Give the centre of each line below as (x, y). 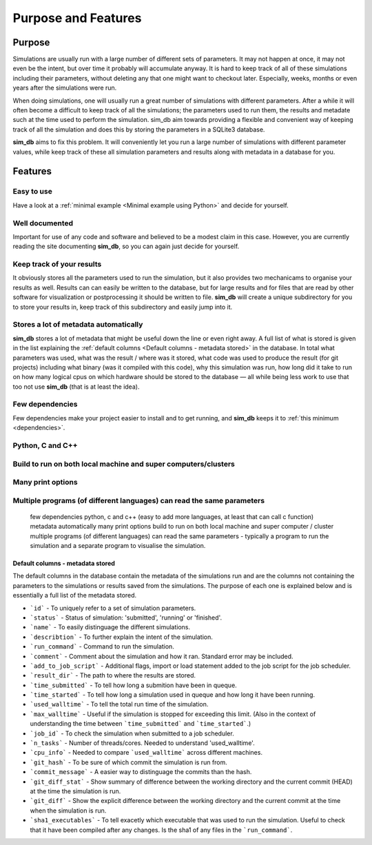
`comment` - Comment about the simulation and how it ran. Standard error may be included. (162, 656)
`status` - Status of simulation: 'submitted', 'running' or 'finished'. (126, 618)
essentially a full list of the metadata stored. (75, 595)
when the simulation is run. (68, 811)
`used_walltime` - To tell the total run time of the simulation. (119, 704)
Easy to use (33, 192)
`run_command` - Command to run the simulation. (102, 647)
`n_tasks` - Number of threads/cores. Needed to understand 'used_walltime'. (142, 743)
